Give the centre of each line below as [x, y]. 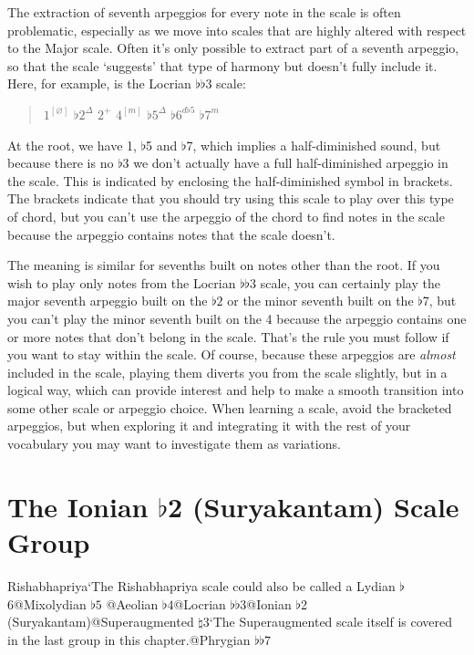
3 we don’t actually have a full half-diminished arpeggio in [285, 163]
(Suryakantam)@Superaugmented [101, 622]
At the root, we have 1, [72, 145]
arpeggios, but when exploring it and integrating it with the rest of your [209, 426]
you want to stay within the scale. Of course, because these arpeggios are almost [232, 354]
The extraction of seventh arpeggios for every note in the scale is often [204, 12]
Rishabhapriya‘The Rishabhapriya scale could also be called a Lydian [201, 585]
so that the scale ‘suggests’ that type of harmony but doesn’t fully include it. [222, 65]
